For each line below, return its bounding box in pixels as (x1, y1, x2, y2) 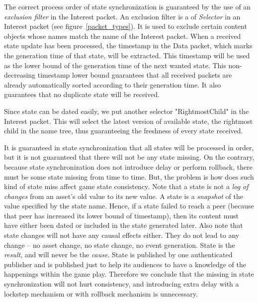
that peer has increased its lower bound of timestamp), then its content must (4, 210, 239, 220)
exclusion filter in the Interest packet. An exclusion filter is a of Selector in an (4, 11, 241, 21)
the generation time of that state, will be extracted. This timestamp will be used (4, 50, 250, 60)
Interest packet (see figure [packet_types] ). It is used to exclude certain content (4, 21, 247, 31)
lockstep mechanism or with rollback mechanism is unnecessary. (4, 288, 198, 299)
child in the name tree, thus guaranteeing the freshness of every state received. (4, 125, 243, 136)
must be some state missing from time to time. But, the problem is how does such (4, 171, 254, 182)
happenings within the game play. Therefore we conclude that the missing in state (4, 269, 254, 279)
